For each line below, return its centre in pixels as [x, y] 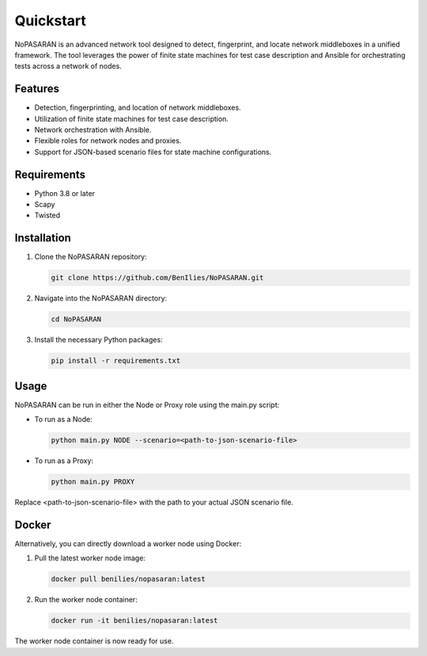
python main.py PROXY [93, 482]
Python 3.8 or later [64, 193]
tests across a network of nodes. [68, 66]
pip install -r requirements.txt [116, 361]
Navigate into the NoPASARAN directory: [101, 298]
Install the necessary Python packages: [98, 340]
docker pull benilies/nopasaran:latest [128, 579]
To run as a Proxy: [64, 461]
